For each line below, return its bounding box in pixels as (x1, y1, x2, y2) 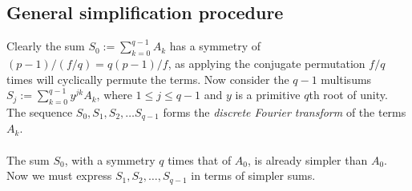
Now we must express (6, 167, 112, 184)
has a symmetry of (169, 38, 261, 54)
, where (96, 86, 132, 103)
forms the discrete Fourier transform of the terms (163, 103, 406, 120)
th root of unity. (309, 86, 388, 103)
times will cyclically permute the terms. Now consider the (6, 70, 289, 87)
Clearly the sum (6, 38, 85, 54)
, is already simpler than (248, 151, 368, 168)
